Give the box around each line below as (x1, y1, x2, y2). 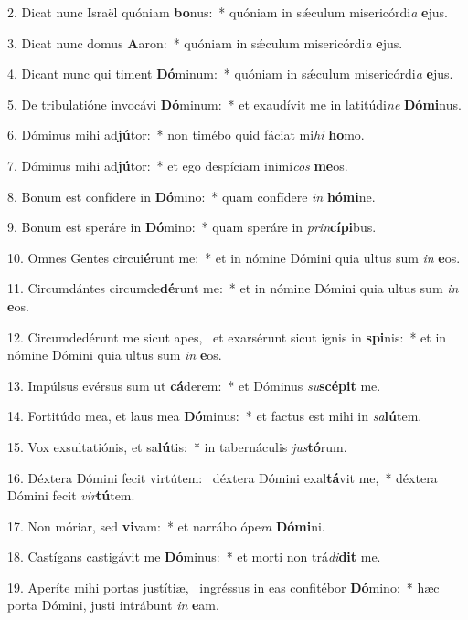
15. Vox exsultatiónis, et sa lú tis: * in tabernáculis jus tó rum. (7, 436, 347, 456)
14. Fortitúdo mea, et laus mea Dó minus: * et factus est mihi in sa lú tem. (7, 406, 422, 426)
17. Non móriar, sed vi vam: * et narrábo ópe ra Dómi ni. (7, 516, 325, 535)
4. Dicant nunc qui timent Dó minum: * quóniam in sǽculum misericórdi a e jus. (7, 64, 453, 83)
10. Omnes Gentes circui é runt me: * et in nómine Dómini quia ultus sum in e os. (7, 247, 461, 267)
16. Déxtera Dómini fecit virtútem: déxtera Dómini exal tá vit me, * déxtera (7, 468, 438, 487)
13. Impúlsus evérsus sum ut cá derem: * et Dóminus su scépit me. (7, 375, 381, 394)
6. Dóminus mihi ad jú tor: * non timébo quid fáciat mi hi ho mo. (7, 125, 365, 144)
